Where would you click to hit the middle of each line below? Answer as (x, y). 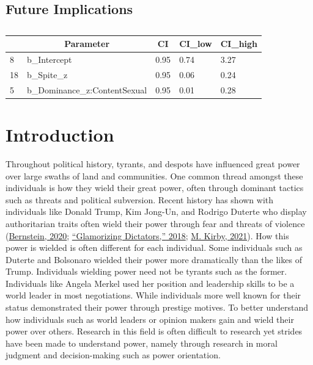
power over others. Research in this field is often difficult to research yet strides (154, 331)
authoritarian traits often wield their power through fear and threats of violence (155, 223)
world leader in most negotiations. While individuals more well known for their (153, 295)
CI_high (239, 44)
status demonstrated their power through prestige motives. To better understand (157, 307)
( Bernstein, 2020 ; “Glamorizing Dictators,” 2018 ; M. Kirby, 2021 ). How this (147, 235)
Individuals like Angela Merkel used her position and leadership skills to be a (150, 283)
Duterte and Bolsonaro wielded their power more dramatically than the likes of (154, 259)
